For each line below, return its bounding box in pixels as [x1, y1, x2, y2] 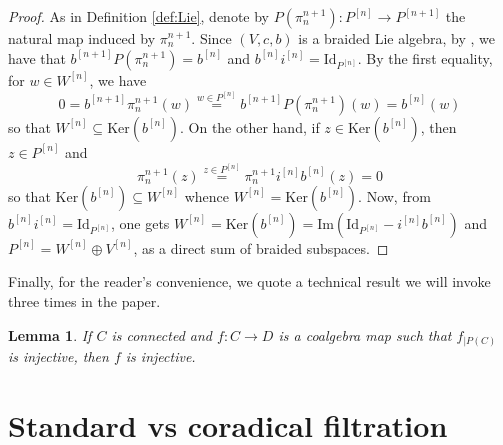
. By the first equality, [357, 47, 493, 68]
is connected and [111, 324, 212, 345]
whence [184, 185, 229, 206]
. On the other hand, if [179, 116, 320, 137]
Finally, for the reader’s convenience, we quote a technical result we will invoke [8, 271, 491, 292]
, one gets [110, 212, 170, 233]
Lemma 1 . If [8, 324, 92, 345]
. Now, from [358, 185, 431, 206]
